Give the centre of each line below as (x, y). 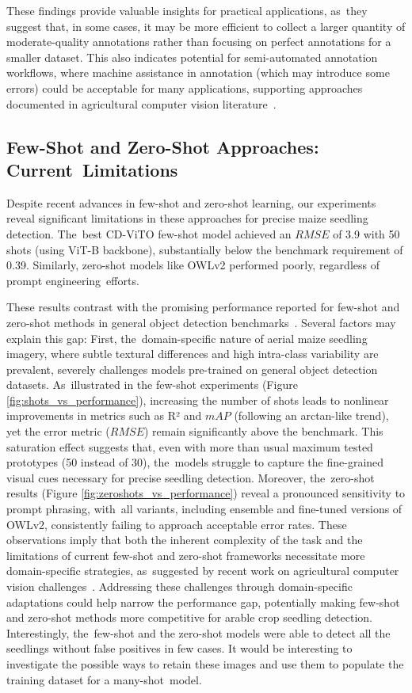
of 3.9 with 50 (366, 233)
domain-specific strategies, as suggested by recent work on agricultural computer (203, 571)
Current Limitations (92, 169)
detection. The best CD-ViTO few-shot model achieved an (149, 233)
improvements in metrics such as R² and (104, 415)
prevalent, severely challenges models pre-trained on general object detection (192, 369)
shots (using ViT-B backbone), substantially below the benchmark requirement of (205, 249)
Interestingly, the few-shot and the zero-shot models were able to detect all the (198, 632)
